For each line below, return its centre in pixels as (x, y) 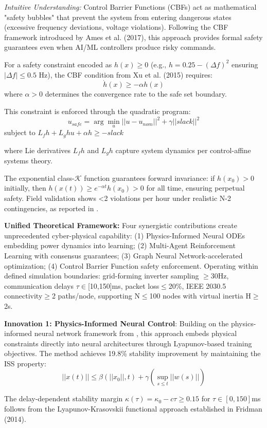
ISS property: (25, 363)
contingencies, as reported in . (51, 208)
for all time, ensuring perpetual (195, 188)
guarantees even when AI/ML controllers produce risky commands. (110, 47)
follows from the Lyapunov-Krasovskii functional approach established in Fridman (133, 409)
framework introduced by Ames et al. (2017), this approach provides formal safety (133, 37)
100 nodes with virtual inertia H (200, 296)
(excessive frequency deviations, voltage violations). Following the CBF (116, 27)
